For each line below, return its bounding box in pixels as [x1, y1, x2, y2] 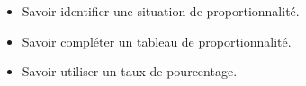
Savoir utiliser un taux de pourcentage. [22, 62, 238, 81]
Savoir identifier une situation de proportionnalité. [22, 2, 300, 20]
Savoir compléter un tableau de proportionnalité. [22, 31, 292, 50]
